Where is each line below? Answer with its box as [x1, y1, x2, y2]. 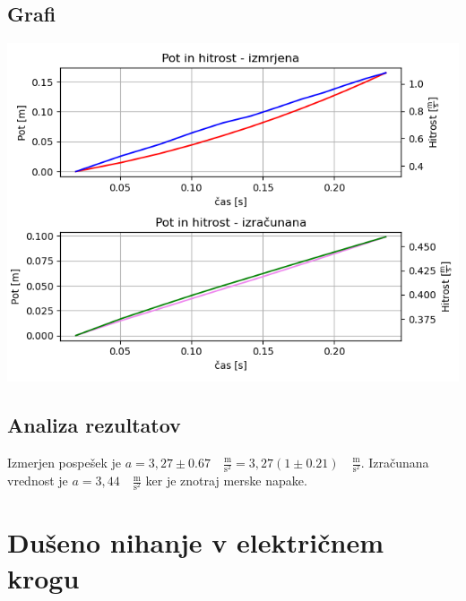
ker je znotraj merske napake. [145, 471, 307, 490]
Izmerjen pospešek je [7, 453, 121, 471]
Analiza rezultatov [7, 411, 181, 439]
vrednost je [7, 471, 68, 490]
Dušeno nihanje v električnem [7, 524, 384, 561]
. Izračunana [360, 453, 429, 471]
